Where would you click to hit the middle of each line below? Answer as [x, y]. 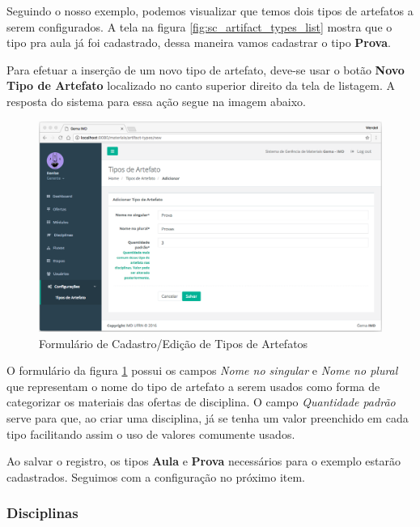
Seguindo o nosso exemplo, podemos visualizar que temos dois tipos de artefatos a [210, 11]
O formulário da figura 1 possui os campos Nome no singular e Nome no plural [202, 370]
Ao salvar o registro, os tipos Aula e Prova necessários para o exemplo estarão [204, 461]
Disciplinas [42, 513]
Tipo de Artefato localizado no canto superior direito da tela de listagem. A [201, 85]
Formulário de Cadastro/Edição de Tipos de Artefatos [174, 343]
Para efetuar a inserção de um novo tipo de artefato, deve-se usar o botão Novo [206, 69]
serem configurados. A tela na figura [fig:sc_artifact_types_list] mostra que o [199, 26]
